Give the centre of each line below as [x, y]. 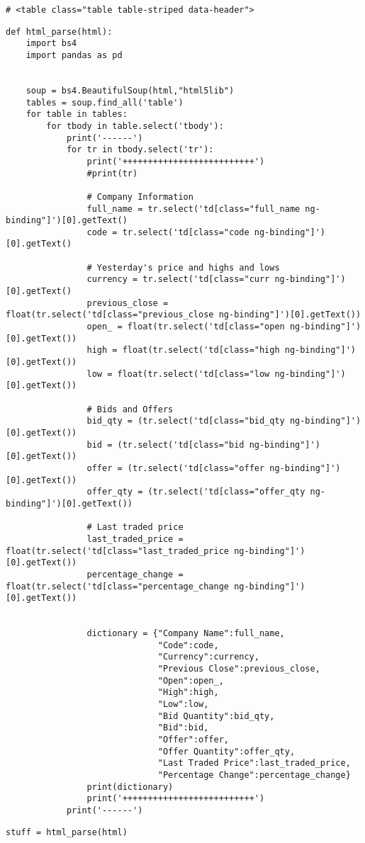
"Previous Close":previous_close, [239, 669]
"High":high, [188, 692]
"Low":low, [183, 705]
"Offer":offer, [193, 740]
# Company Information [140, 197]
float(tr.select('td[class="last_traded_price [117, 551]
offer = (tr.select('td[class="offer [176, 468]
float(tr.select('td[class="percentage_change [117, 586]
